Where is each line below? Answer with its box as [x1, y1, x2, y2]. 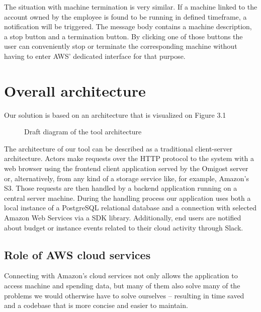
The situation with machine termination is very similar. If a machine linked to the [4, 2, 257, 12]
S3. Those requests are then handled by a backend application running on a [4, 183, 237, 193]
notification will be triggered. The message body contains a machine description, [4, 21, 252, 32]
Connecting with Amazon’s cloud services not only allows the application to [4, 270, 238, 281]
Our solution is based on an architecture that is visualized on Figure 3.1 [4, 109, 226, 120]
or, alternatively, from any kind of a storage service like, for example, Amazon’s [4, 173, 249, 183]
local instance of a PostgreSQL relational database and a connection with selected [4, 202, 257, 213]
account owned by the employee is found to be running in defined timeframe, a [4, 11, 247, 22]
